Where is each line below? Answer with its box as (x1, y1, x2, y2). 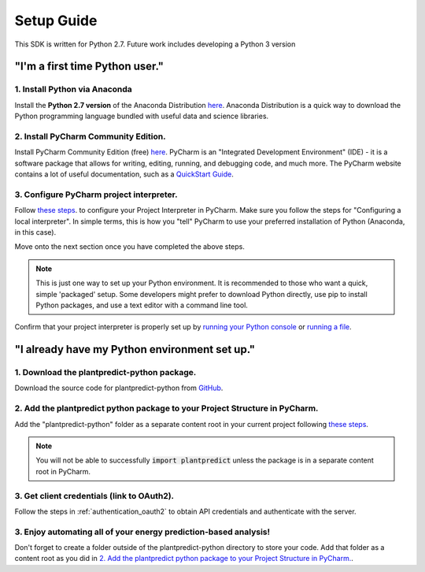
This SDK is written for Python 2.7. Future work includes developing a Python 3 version (14, 39, 296, 49)
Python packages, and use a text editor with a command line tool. (35, 300, 248, 310)
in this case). (14, 227, 57, 236)
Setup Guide (14, 12, 98, 29)
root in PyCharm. (35, 466, 91, 476)
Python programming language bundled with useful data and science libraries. (14, 111, 269, 121)
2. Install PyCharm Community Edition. (14, 131, 166, 142)
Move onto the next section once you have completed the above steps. (14, 242, 246, 251)
